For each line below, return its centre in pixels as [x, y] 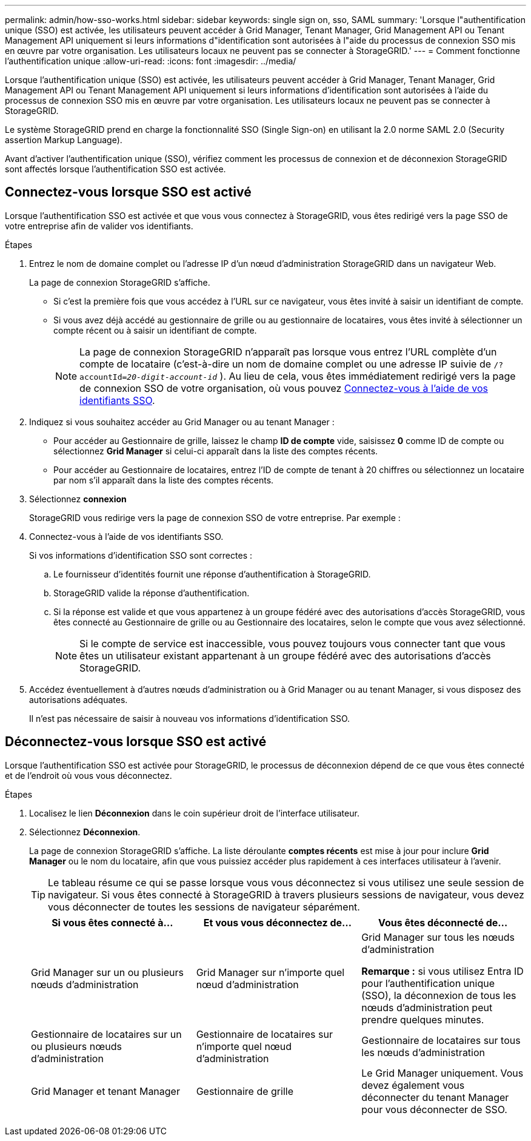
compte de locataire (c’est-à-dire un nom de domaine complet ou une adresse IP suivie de [286, 364]
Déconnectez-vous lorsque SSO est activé [136, 742]
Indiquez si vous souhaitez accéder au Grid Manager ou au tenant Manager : [182, 422]
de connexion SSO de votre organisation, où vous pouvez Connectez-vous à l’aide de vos [284, 388]
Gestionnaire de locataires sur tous [441, 1040]
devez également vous [413, 1085]
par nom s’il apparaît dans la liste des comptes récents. [164, 480]
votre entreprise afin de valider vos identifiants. [99, 226]
